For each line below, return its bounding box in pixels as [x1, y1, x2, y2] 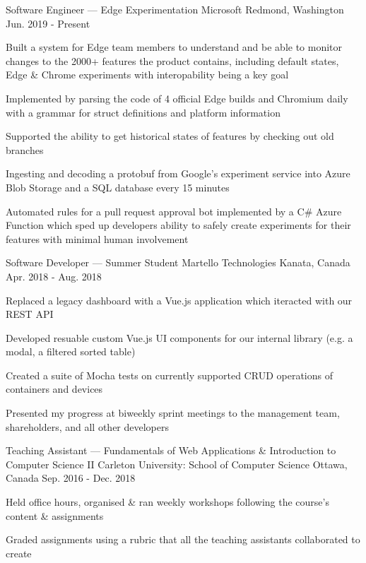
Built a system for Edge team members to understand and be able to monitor [6, 40, 343, 54]
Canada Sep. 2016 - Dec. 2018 [6, 470, 136, 485]
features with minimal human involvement [6, 231, 189, 246]
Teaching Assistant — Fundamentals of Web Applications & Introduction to [6, 443, 336, 458]
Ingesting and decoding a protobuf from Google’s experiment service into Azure [6, 166, 350, 181]
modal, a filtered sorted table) [6, 344, 136, 359]
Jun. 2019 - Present [6, 16, 90, 30]
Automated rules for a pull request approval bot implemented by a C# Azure [6, 203, 342, 218]
